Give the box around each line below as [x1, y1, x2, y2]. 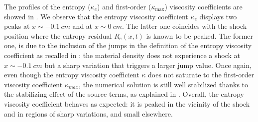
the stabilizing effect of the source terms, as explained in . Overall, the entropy [4, 89, 244, 99]
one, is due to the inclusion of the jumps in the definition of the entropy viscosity [4, 40, 252, 51]
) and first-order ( [97, 1, 151, 11]
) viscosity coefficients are [164, 1, 243, 11]
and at [72, 21, 93, 31]
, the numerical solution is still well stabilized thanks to [79, 79, 249, 89]
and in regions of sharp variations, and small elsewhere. [4, 108, 173, 119]
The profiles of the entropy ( [4, 1, 91, 11]
